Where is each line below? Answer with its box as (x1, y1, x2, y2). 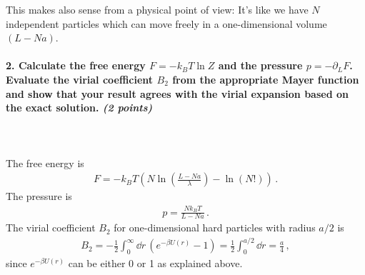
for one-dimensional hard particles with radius (114, 220, 316, 235)
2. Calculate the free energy (6, 58, 146, 73)
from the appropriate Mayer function (172, 71, 359, 86)
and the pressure (218, 58, 303, 73)
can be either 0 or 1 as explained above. (68, 256, 243, 271)
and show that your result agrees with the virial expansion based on (6, 86, 349, 101)
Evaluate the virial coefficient (6, 71, 154, 86)
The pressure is (6, 189, 72, 204)
